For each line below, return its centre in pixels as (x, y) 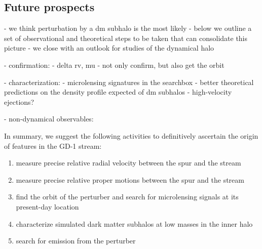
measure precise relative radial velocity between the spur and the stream (128, 163)
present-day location (47, 206)
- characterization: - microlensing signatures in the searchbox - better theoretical (129, 82)
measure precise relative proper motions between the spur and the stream (130, 179)
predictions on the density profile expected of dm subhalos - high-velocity (118, 92)
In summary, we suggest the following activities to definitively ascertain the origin (131, 135)
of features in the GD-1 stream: (53, 146)
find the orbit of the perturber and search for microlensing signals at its (127, 197)
